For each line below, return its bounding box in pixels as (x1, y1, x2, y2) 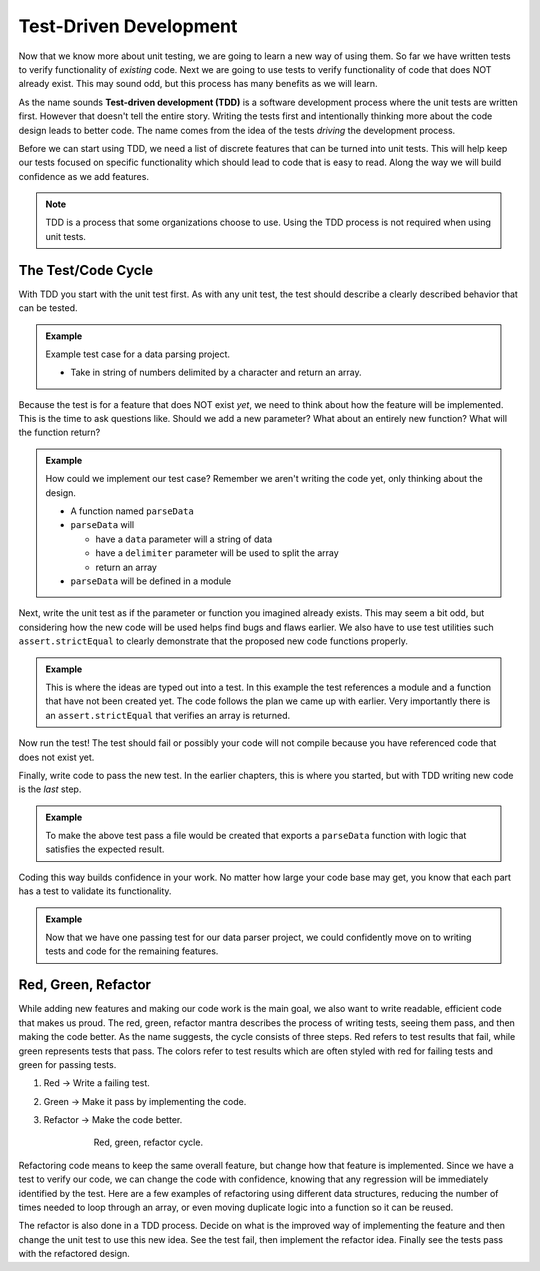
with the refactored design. (18, 1248, 130, 1260)
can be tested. (18, 302, 79, 314)
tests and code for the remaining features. (45, 945, 219, 957)
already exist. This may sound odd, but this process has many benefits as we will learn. (18, 78, 379, 90)
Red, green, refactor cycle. (93, 1136, 204, 1149)
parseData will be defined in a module (70, 575, 232, 587)
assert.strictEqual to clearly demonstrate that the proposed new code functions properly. (18, 635, 409, 647)
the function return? (18, 426, 101, 439)
